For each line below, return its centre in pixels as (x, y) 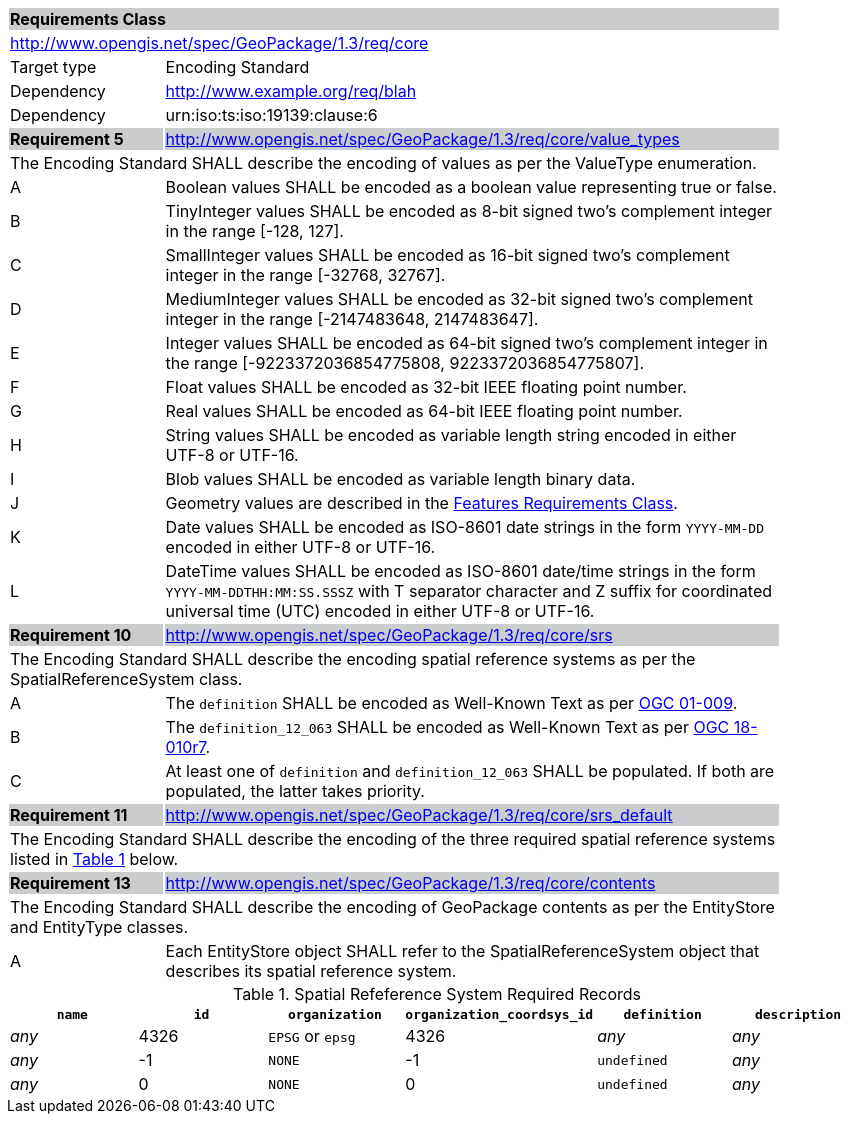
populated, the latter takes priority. (295, 791)
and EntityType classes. (99, 927)
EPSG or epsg (312, 1036)
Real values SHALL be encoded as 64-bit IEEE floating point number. (424, 411)
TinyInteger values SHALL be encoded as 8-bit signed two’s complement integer (469, 211)
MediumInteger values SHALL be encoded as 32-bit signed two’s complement (459, 299)
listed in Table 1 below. (94, 859)
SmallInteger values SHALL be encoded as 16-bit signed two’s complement (447, 255)
